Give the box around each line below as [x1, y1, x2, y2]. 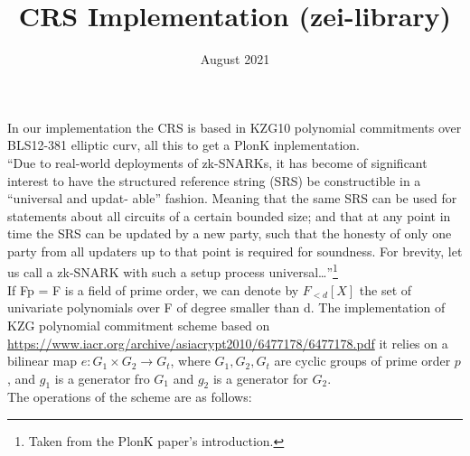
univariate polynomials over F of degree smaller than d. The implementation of [7, 298, 446, 317]
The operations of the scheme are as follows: [7, 387, 252, 406]
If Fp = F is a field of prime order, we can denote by [7, 280, 299, 299]
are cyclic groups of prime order [274, 351, 451, 370]
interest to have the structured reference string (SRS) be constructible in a [7, 171, 421, 190]
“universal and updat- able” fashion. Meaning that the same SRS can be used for [7, 189, 457, 208]
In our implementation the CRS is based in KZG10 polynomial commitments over [7, 117, 462, 136]
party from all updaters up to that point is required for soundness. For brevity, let [7, 241, 463, 260]
